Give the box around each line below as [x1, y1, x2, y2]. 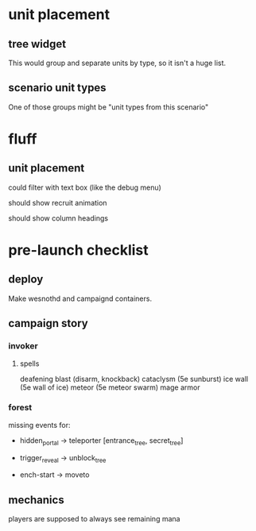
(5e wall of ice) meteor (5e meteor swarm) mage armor [19, 383, 200, 392]
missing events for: [8, 420, 71, 429]
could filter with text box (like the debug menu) [8, 183, 161, 192]
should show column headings [8, 213, 109, 223]
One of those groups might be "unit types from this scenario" [8, 102, 209, 112]
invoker [8, 341, 38, 352]
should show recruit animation [8, 198, 107, 207]
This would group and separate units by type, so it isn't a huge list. [8, 58, 227, 67]
